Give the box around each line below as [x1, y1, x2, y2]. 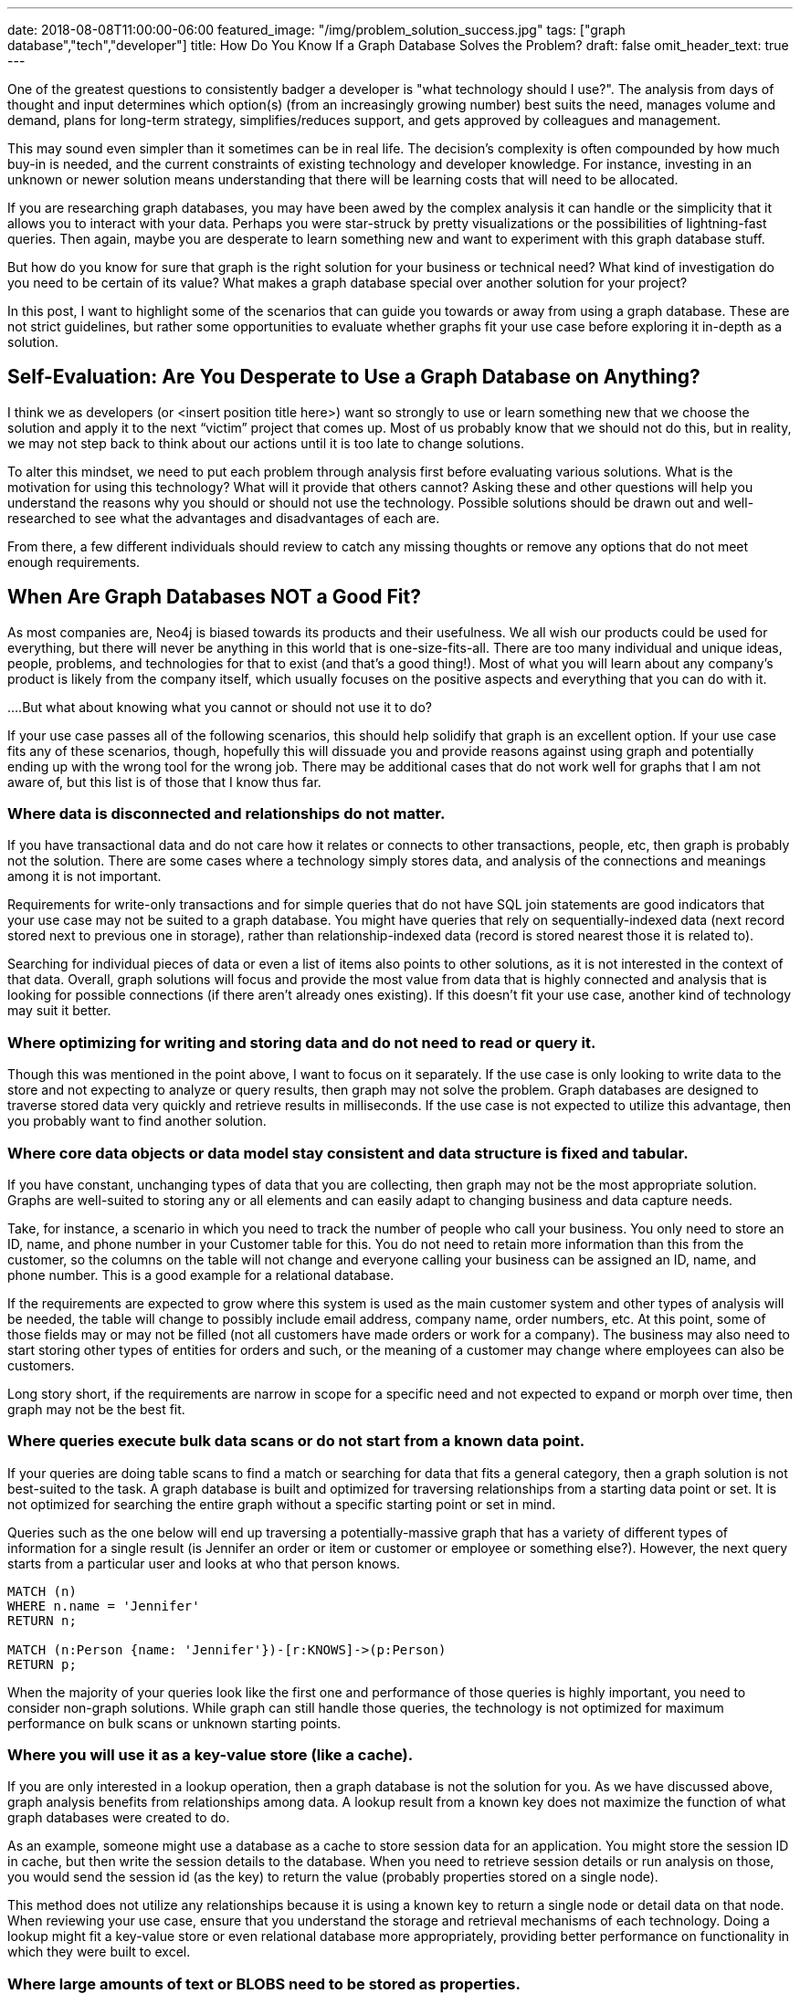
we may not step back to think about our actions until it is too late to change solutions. [7, 435, 524, 451]
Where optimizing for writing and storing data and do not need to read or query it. [7, 1033, 596, 1052]
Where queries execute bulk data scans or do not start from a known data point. [7, 1432, 585, 1451]
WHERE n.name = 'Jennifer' [7, 1598, 200, 1613]
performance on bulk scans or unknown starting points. [7, 1715, 342, 1731]
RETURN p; [7, 1656, 77, 1672]
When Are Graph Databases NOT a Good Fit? [7, 585, 421, 609]
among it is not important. [7, 868, 162, 885]
